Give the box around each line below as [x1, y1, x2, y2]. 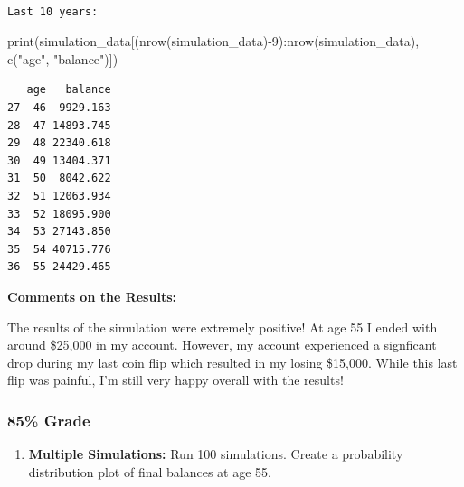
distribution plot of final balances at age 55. [28, 462, 271, 481]
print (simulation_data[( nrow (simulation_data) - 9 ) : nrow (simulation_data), [7, 32, 420, 51]
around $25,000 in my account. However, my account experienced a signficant [7, 335, 437, 354]
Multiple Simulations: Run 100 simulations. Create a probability [28, 445, 403, 464]
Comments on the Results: [7, 286, 176, 305]
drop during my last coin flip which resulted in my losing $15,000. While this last [7, 352, 458, 371]
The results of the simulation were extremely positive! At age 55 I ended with [7, 317, 438, 336]
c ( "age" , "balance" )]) [7, 49, 118, 68]
